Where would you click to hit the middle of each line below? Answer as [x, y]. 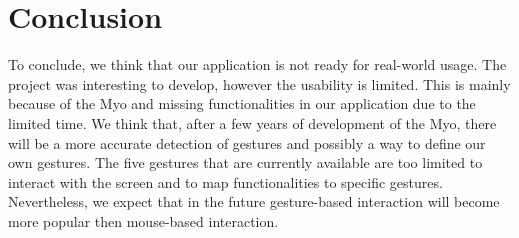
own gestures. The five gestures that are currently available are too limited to [245, 162]
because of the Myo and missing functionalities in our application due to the [242, 103]
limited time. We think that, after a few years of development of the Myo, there [252, 122]
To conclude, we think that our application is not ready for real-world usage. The [257, 64]
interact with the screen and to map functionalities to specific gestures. [225, 181]
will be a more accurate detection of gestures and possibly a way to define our [247, 142]
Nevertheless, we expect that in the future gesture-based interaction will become [254, 201]
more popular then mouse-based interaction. [143, 220]
